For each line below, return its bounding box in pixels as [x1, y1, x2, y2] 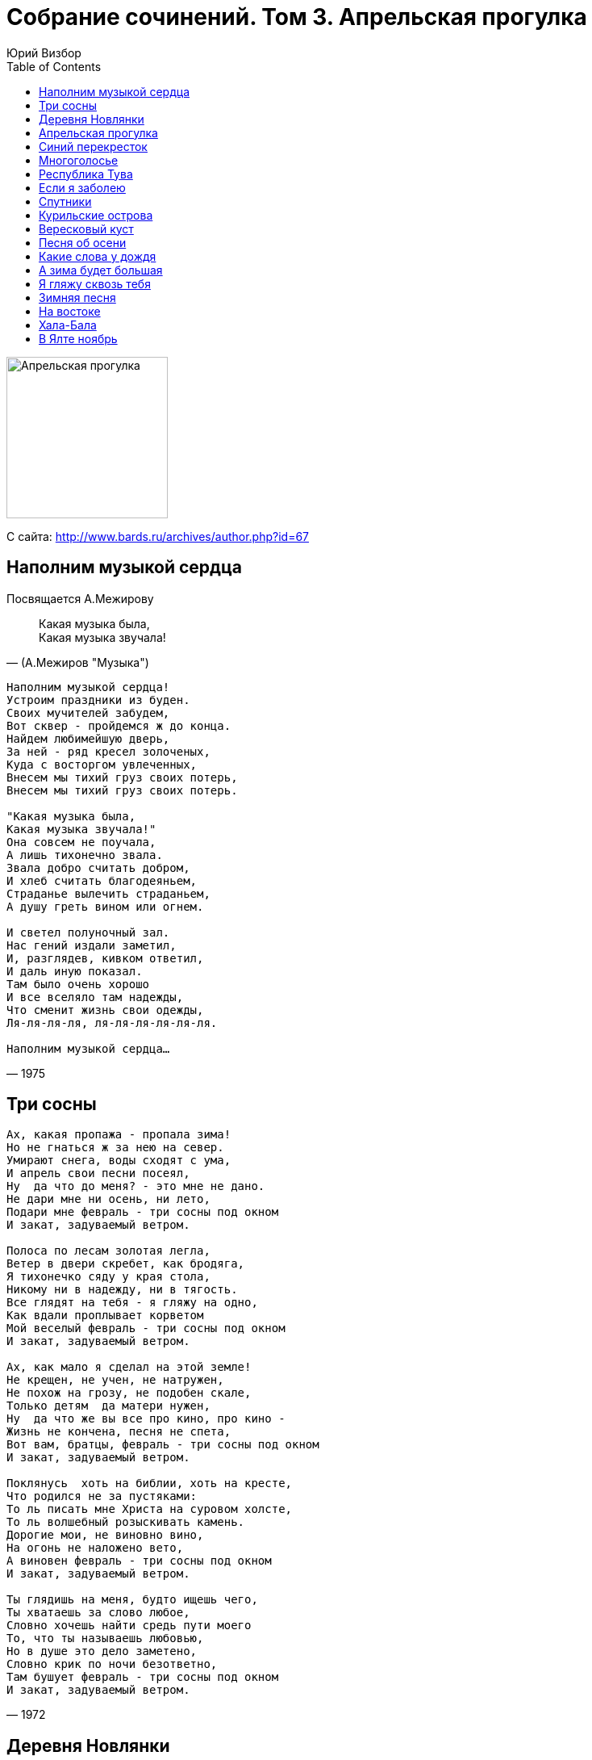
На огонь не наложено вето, [6, 1541, 184, 1555]
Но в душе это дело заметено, [6, 1645, 198, 1658]
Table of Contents [6, 59, 102, 73]
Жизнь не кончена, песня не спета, [6, 1425, 231, 1439]
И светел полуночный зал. [6, 925, 170, 939]
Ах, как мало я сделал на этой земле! [6, 1360, 252, 1374]
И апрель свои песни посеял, [6, 1167, 190, 1180]
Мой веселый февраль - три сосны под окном [6, 1322, 286, 1335]
